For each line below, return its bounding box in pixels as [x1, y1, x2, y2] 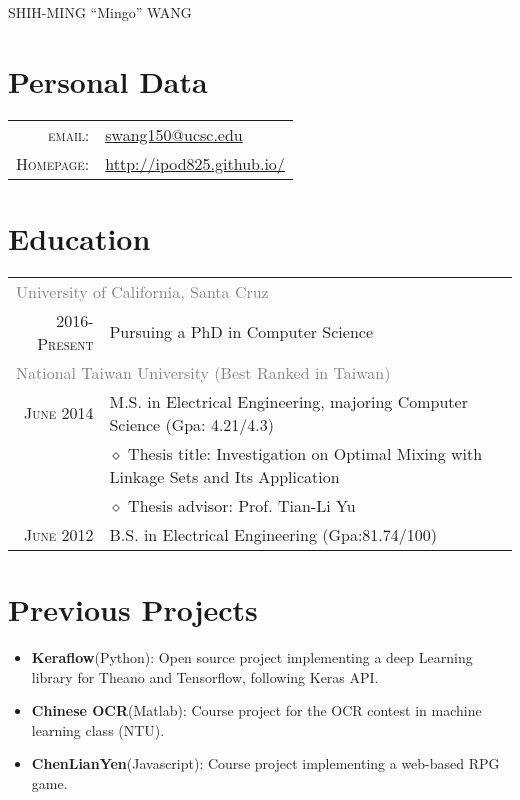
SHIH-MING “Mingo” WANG [8, 2, 192, 22]
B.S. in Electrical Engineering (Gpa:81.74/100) [109, 522, 438, 546]
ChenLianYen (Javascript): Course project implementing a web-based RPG [31, 753, 500, 774]
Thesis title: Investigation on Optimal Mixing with [128, 441, 483, 465]
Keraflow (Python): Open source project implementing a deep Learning [31, 646, 473, 667]
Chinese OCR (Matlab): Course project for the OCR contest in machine [31, 700, 482, 721]
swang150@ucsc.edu [105, 122, 243, 146]
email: [48, 122, 90, 146]
